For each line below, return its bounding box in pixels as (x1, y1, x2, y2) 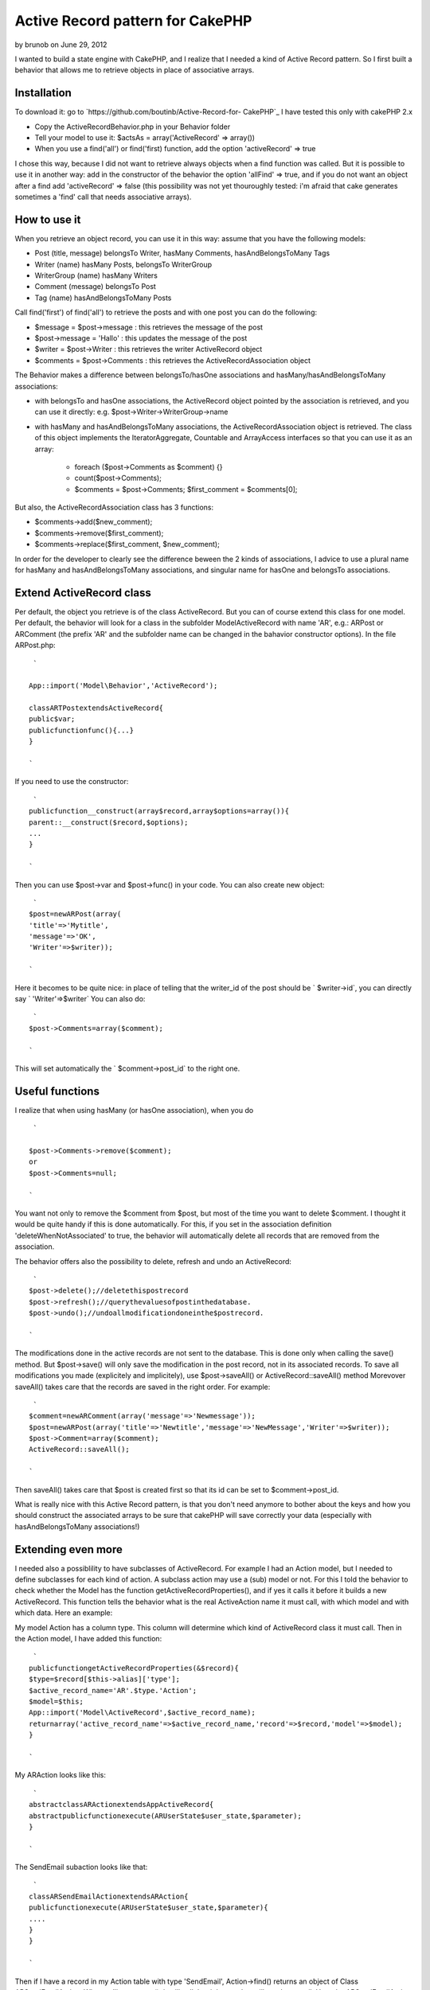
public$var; (29, 715, 76, 724)
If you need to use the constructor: (14, 777, 129, 786)
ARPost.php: (14, 641, 56, 650)
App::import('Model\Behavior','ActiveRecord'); (29, 681, 218, 690)
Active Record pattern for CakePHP (14, 12, 252, 29)
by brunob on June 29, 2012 (14, 40, 107, 49)
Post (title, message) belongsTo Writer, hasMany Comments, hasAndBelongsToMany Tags (34, 248, 330, 258)
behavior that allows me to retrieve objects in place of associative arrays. (14, 65, 255, 75)
